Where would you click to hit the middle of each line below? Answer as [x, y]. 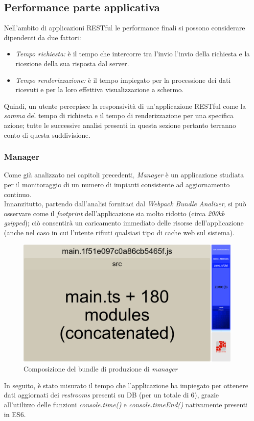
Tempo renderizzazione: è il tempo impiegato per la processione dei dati [123, 80]
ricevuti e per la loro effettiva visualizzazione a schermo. [100, 89]
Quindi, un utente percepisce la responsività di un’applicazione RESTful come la [125, 106]
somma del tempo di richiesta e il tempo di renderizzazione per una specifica [119, 115]
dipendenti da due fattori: [43, 37]
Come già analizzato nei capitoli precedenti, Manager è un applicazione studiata [124, 175]
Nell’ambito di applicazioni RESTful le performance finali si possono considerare [125, 28]
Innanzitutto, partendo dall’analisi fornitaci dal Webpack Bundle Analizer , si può [125, 204]
